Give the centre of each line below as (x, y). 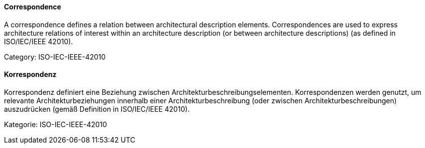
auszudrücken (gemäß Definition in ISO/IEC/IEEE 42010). (97, 109)
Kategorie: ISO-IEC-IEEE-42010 (55, 124)
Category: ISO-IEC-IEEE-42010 (55, 57)
